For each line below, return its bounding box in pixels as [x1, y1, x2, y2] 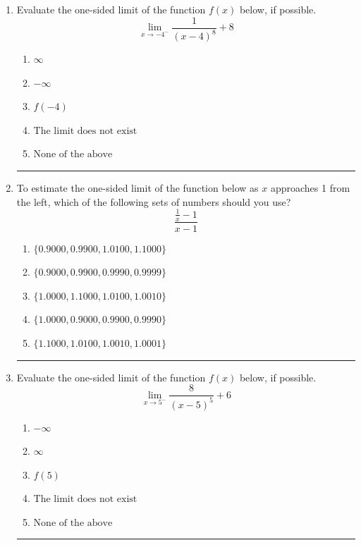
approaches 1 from [270, 180, 350, 195]
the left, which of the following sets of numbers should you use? [16, 194, 291, 209]
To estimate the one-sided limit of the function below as [16, 180, 259, 195]
